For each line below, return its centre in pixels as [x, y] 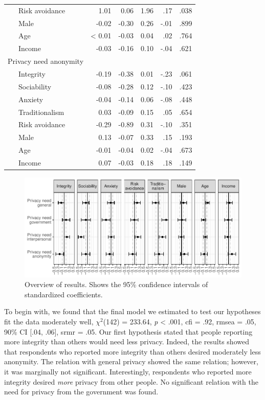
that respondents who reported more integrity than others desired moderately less [132, 351]
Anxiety [31, 99]
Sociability [35, 86]
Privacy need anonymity [46, 61]
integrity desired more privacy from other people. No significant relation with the [131, 381]
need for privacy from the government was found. [81, 392]
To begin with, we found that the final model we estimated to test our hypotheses [132, 311]
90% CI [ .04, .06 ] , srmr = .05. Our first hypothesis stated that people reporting [128, 331]
